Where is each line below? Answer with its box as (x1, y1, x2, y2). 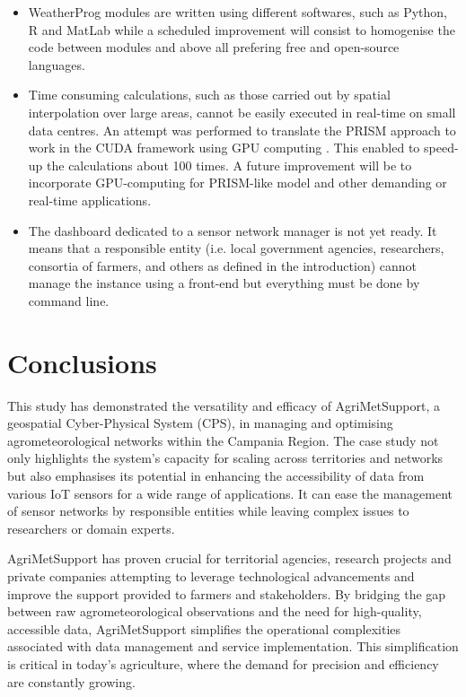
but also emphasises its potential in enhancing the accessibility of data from (7, 466, 425, 484)
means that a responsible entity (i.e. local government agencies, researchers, (28, 239, 444, 257)
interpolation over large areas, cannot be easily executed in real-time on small (28, 102, 456, 121)
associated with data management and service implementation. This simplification (7, 637, 459, 656)
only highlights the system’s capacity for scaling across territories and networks (7, 449, 444, 467)
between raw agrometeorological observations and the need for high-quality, (7, 602, 422, 621)
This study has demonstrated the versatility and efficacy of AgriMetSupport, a (7, 396, 441, 414)
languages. (28, 55, 85, 74)
